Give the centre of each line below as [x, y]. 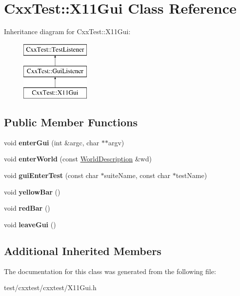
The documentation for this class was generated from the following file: [110, 271]
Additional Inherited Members [83, 250]
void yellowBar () [32, 191]
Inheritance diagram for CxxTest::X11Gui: [67, 31]
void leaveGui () [30, 224]
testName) [191, 175]
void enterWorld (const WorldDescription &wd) [78, 159]
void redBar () [27, 208]
